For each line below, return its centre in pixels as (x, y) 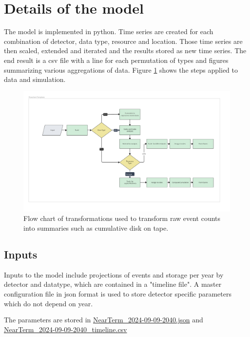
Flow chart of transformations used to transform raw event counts (122, 218)
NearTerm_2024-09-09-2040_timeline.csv (66, 329)
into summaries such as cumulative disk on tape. (96, 228)
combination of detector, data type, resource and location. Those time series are (123, 41)
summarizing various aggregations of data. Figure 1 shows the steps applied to (121, 69)
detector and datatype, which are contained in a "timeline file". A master (113, 284)
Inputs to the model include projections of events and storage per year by (114, 274)
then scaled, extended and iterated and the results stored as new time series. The (125, 50)
